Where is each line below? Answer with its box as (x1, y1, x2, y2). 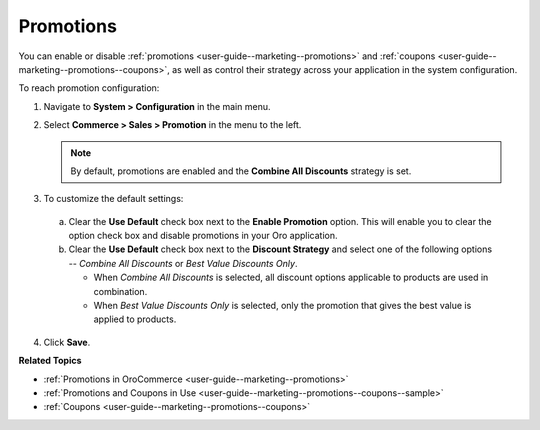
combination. (93, 285, 148, 297)
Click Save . (43, 336, 91, 348)
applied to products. (93, 313, 177, 325)
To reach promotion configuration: (18, 82, 160, 94)
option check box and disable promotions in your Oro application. (68, 230, 338, 242)
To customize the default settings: (43, 193, 184, 205)
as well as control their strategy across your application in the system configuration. (171, 63, 518, 75)
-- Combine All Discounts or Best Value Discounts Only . (68, 257, 298, 269)
